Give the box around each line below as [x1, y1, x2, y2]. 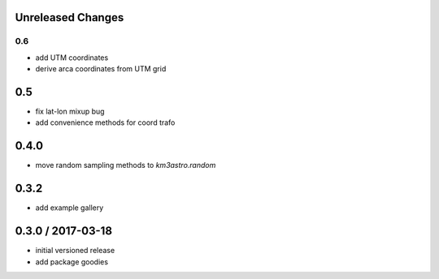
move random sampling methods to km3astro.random [35, 161, 216, 170]
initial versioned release [35, 246, 115, 255]
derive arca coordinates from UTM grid [35, 64, 167, 74]
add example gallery [35, 203, 104, 212]
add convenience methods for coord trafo [35, 118, 176, 127]
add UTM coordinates [35, 53, 109, 62]
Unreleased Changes [15, 11, 124, 24]
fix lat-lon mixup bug [35, 106, 105, 117]
